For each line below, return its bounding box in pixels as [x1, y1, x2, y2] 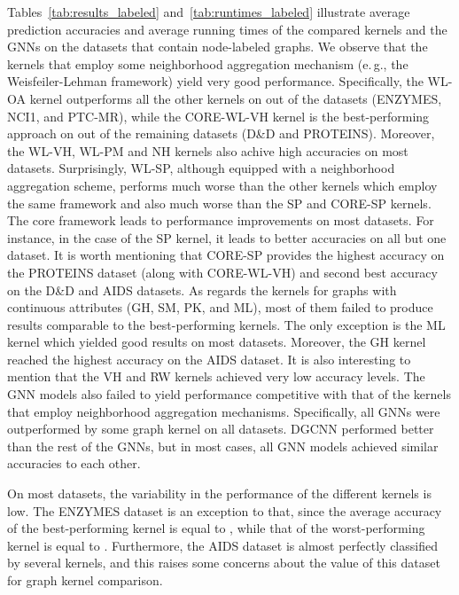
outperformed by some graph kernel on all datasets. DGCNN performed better [7, 419, 434, 438]
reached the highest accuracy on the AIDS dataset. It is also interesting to [7, 349, 411, 368]
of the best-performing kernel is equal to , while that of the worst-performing [7, 519, 425, 537]
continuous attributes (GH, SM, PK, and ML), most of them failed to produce [7, 298, 433, 317]
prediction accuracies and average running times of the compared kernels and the [7, 20, 447, 38]
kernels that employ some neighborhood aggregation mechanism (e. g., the [7, 54, 408, 73]
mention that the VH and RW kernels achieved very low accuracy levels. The [7, 367, 425, 386]
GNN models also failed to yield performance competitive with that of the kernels [7, 385, 451, 403]
